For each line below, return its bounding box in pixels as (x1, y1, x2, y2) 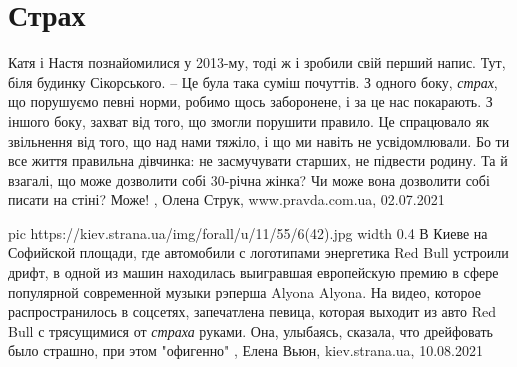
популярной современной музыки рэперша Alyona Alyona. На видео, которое (8, 281, 481, 302)
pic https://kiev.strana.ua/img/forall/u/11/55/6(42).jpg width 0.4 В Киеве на (8, 222, 488, 243)
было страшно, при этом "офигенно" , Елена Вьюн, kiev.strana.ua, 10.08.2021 (8, 340, 483, 361)
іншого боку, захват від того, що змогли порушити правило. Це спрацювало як (8, 110, 489, 131)
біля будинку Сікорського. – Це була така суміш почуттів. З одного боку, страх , (8, 71, 498, 92)
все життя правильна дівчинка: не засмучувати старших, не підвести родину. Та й (8, 150, 508, 171)
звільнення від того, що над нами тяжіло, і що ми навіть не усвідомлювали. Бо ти (8, 130, 510, 151)
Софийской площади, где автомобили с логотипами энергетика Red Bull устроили (8, 242, 509, 263)
